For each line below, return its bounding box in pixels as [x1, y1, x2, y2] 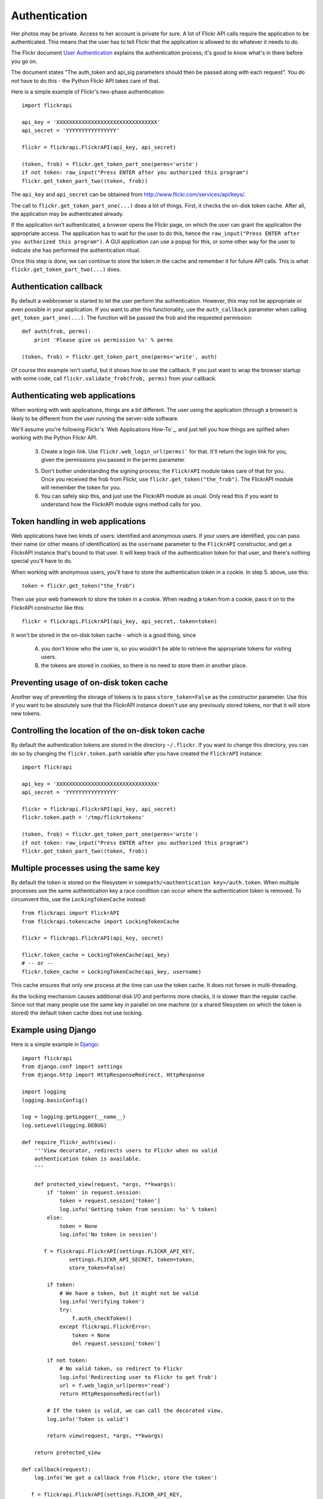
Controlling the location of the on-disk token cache [11, 726, 205, 736]
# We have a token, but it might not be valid [59, 1290, 199, 1296]
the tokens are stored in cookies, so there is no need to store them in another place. [41, 661, 248, 669]
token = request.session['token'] [59, 1197, 161, 1205]
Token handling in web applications [11, 516, 146, 526]
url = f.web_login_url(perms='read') [59, 1382, 170, 1389]
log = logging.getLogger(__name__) [22, 1113, 126, 1121]
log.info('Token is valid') [47, 1416, 129, 1422]
